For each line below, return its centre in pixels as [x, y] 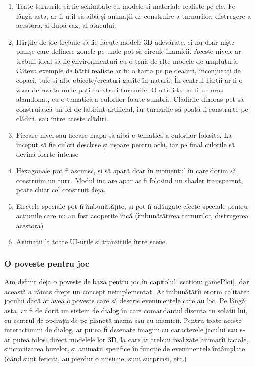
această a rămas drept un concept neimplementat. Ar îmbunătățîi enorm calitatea [127, 291]
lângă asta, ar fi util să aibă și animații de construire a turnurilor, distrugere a [133, 15]
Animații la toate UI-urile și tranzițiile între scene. [92, 241]
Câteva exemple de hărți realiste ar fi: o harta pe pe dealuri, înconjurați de [128, 70]
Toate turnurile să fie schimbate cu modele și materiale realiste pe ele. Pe [126, 6]
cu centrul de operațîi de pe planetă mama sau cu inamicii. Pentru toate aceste [123, 320]
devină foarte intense [47, 154]
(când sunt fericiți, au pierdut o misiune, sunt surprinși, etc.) [96, 358]
